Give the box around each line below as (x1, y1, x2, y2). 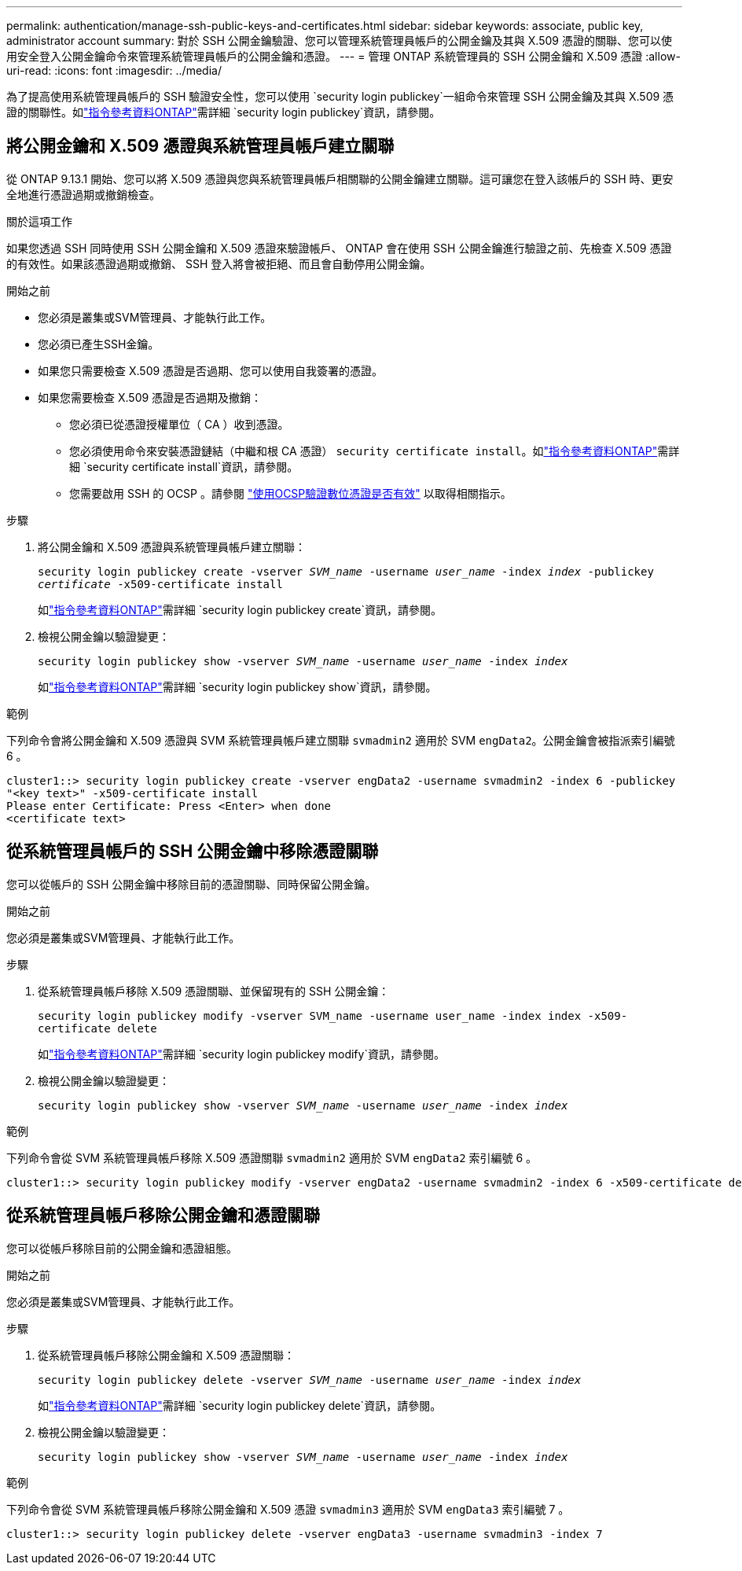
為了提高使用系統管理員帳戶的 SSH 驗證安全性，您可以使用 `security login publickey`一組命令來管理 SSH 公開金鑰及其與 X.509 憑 (6, 90, 674, 103)
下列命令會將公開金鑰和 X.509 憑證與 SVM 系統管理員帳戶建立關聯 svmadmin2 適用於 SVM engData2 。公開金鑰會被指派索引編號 (6, 733, 675, 747)
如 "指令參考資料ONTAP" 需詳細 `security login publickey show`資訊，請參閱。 (38, 679, 437, 694)
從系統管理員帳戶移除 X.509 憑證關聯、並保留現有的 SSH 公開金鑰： (38, 984, 390, 998)
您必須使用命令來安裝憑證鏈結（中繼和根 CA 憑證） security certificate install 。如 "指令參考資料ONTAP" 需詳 (69, 443, 680, 458)
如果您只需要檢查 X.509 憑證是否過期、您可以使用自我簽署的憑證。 (38, 363, 384, 377)
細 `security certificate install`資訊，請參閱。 (69, 459, 299, 473)
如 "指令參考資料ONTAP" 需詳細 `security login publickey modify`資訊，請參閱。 (38, 1047, 445, 1061)
